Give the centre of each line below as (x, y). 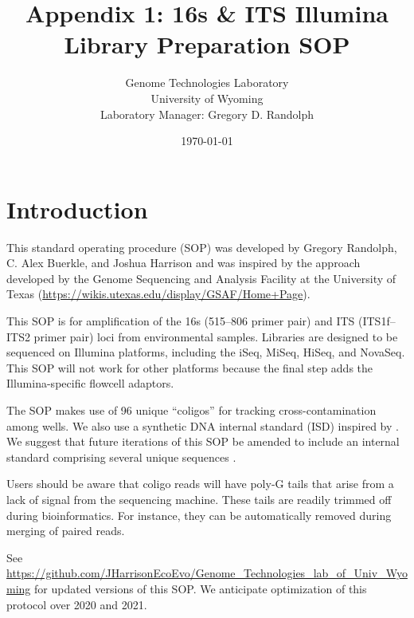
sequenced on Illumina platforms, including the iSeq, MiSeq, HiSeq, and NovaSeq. (206, 352)
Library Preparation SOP (207, 44)
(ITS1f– (377, 321)
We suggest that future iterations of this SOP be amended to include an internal (203, 441)
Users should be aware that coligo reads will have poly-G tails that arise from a (200, 484)
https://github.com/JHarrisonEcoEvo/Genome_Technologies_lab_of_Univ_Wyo (207, 573)
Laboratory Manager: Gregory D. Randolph (207, 114)
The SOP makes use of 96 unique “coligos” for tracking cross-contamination (191, 409)
